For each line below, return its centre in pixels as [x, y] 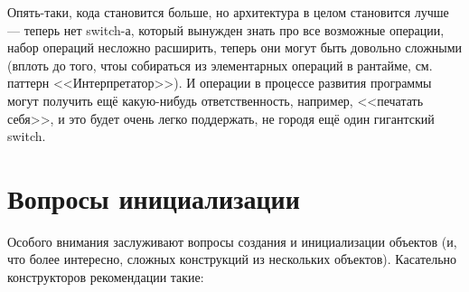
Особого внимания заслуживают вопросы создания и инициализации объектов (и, [232, 241]
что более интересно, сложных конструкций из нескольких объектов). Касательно [232, 259]
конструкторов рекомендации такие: [106, 277]
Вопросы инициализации [154, 198]
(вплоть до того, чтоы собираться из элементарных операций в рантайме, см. [220, 65]
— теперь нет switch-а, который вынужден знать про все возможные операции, [226, 29]
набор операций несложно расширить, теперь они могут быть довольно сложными [235, 47]
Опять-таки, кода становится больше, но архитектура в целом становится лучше [228, 12]
